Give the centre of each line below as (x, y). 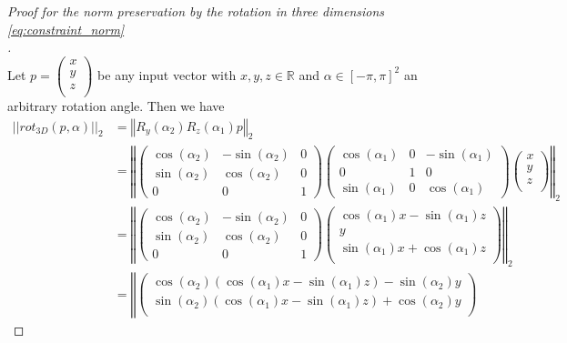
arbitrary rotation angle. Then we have (116, 105)
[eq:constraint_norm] (66, 29)
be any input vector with (167, 74)
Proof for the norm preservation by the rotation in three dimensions (196, 11)
